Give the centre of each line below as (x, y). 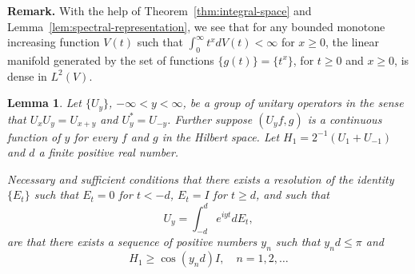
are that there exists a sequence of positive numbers (132, 242)
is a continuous (345, 119)
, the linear (352, 42)
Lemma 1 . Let (44, 103)
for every (96, 136)
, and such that (292, 195)
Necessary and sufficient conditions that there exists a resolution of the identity (201, 179)
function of (34, 136)
